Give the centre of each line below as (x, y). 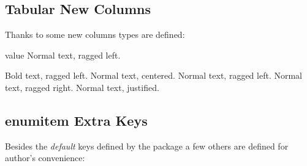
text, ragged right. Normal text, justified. (82, 87)
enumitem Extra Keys (76, 120)
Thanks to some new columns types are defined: (95, 34)
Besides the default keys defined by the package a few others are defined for (147, 146)
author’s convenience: (45, 158)
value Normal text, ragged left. (63, 55)
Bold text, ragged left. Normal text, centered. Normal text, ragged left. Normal (154, 75)
